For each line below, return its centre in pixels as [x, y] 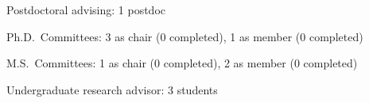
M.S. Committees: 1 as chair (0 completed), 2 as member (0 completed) [182, 63]
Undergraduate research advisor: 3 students [112, 89]
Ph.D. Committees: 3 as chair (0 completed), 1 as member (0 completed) [185, 36]
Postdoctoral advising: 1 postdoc [86, 10]
